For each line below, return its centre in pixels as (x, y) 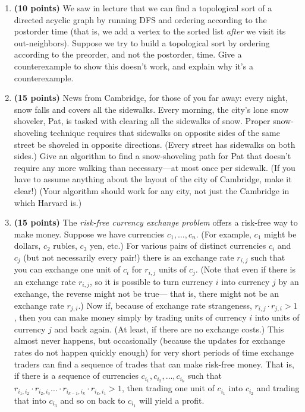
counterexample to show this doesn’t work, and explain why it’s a (133, 66)
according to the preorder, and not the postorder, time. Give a (128, 54)
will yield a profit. (172, 400)
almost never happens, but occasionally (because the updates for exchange (150, 340)
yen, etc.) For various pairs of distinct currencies (178, 245)
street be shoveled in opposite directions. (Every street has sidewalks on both (155, 144)
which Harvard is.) (48, 202)
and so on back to (93, 400)
